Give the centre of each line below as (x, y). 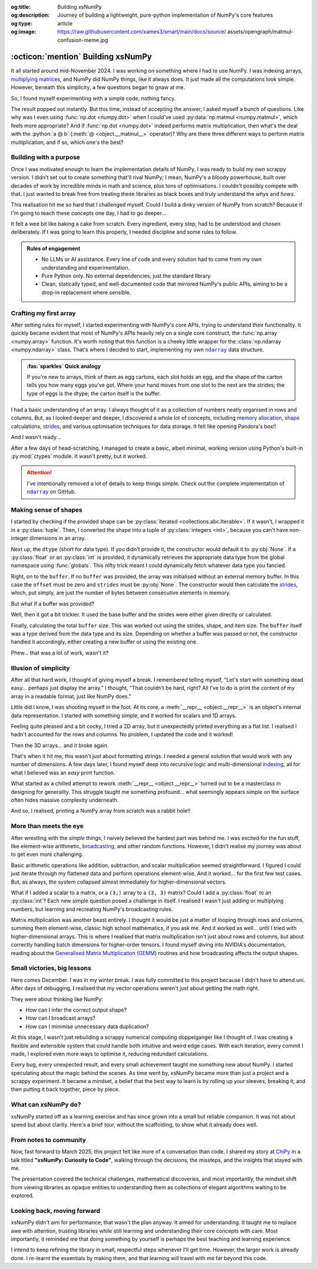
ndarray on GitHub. (52, 492)
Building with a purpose (46, 158)
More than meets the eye (47, 826)
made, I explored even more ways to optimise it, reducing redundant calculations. (110, 1054)
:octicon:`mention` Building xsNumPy (82, 57)
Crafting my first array (43, 313)
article (65, 23)
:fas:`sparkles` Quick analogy (64, 366)
